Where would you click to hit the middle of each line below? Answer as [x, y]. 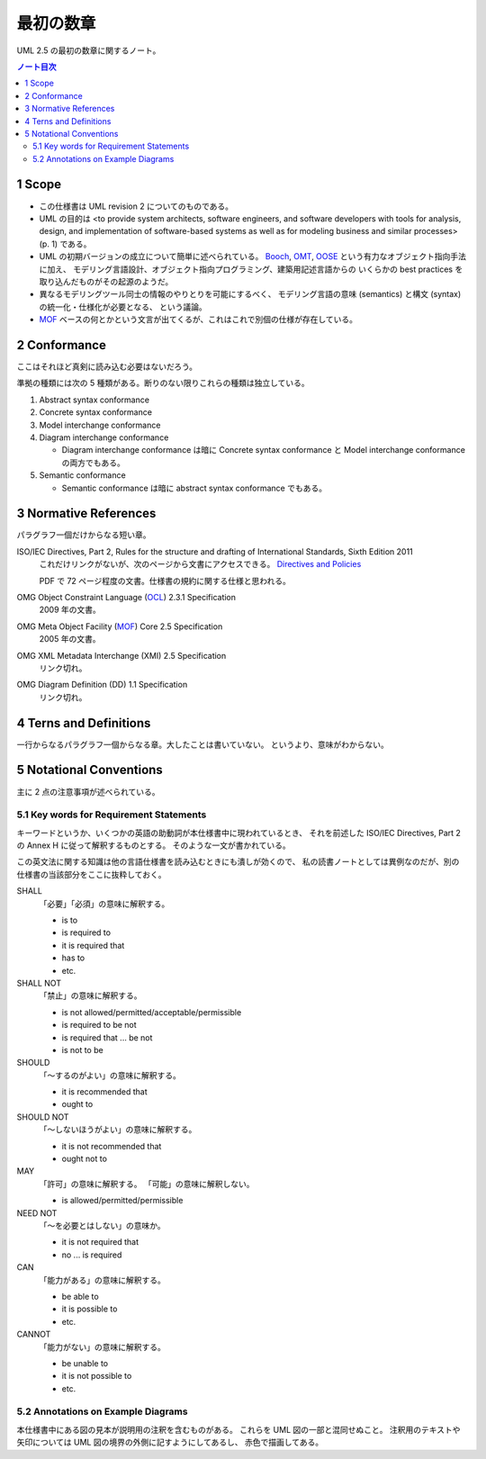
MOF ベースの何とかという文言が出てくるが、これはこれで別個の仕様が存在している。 [198, 320]
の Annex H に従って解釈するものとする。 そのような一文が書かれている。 [154, 845]
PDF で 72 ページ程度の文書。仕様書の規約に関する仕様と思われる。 [165, 581]
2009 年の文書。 [70, 610]
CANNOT [34, 1334]
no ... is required [92, 1255]
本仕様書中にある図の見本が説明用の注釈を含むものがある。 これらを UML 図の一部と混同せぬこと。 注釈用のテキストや [238, 1429]
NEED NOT [37, 1213]
